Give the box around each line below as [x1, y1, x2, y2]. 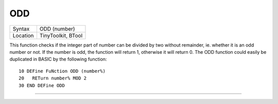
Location [12, 32, 34, 39]
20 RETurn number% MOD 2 [19, 75, 87, 81]
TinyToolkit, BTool [39, 32, 82, 39]
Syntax [12, 25, 30, 32]
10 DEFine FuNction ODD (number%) [19, 68, 106, 74]
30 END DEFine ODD [19, 82, 65, 88]
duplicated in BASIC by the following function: [9, 56, 107, 63]
